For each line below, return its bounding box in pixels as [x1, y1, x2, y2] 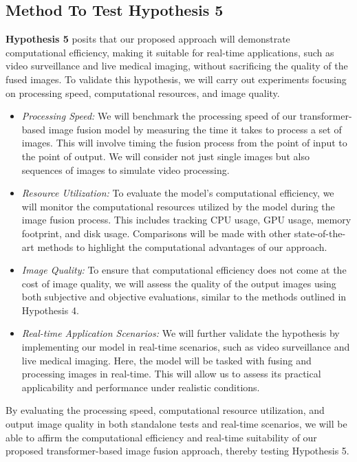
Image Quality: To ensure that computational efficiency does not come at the [21, 263, 347, 277]
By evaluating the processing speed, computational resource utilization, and [6, 403, 325, 417]
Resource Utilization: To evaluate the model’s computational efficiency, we [21, 186, 334, 200]
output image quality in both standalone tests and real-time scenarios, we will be [6, 417, 347, 431]
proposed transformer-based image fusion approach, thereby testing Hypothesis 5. [6, 443, 349, 458]
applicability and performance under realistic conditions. [21, 379, 260, 394]
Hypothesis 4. [21, 302, 79, 317]
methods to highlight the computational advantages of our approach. [37, 239, 327, 254]
